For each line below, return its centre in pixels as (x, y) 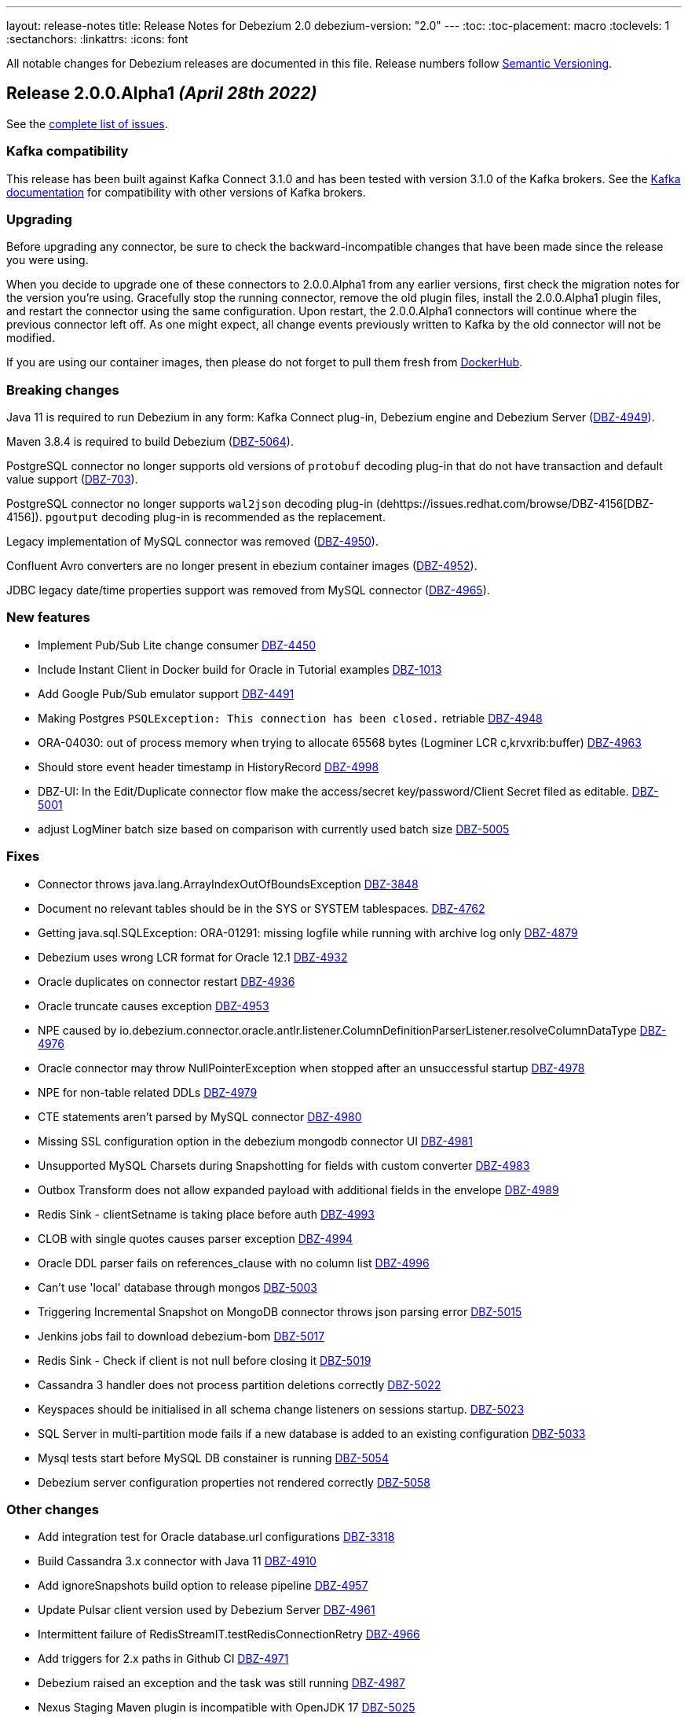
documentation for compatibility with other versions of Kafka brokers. (186, 192)
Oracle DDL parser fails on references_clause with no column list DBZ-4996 (234, 1263)
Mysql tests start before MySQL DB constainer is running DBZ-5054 (213, 1458)
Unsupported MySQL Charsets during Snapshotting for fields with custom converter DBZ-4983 (284, 1165)
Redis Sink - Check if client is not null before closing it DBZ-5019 (205, 1360)
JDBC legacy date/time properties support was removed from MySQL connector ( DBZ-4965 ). (248, 590)
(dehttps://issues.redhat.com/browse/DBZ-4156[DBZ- (515, 504)
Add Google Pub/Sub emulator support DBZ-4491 (166, 693)
